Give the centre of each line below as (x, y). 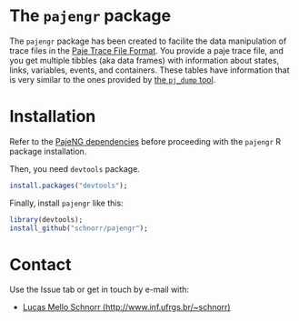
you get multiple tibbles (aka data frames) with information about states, (145, 60)
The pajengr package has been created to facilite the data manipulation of (148, 41)
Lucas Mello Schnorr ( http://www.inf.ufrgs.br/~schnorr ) (126, 307)
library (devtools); (46, 219)
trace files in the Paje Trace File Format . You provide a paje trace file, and (147, 50)
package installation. (48, 151)
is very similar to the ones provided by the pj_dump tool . (113, 79)
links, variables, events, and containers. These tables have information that (149, 70)
